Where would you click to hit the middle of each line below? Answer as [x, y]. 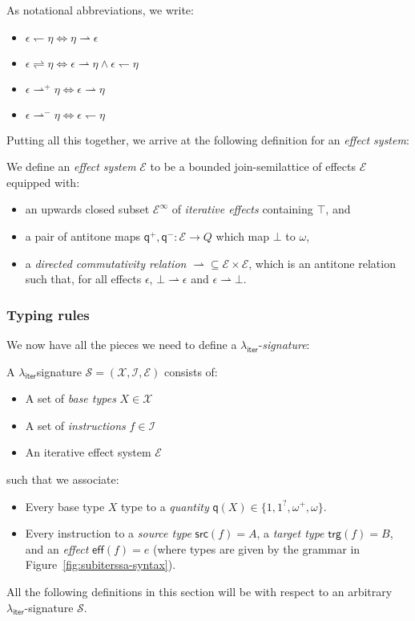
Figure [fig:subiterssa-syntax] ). [101, 564]
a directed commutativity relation [106, 263]
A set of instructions [75, 425]
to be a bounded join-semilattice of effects [253, 166]
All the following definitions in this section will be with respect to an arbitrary [199, 591]
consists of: [191, 371]
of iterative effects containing [242, 209]
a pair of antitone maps [83, 235]
